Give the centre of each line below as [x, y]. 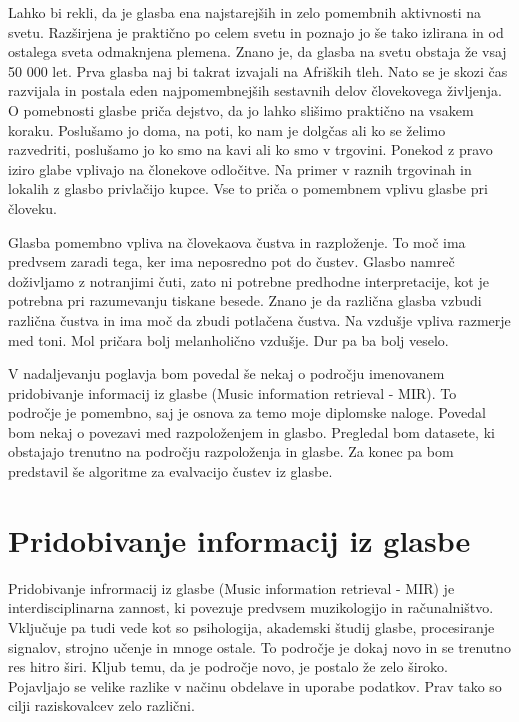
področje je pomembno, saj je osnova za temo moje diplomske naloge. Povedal [247, 412]
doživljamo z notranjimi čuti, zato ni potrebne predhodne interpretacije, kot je [248, 280]
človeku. [32, 207]
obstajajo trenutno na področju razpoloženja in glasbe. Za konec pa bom [231, 451]
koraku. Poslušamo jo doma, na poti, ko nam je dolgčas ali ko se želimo [227, 129]
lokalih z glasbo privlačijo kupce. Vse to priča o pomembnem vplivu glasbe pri [248, 188]
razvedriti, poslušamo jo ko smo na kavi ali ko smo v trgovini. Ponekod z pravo [250, 149]
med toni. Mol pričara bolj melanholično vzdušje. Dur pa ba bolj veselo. [228, 339]
